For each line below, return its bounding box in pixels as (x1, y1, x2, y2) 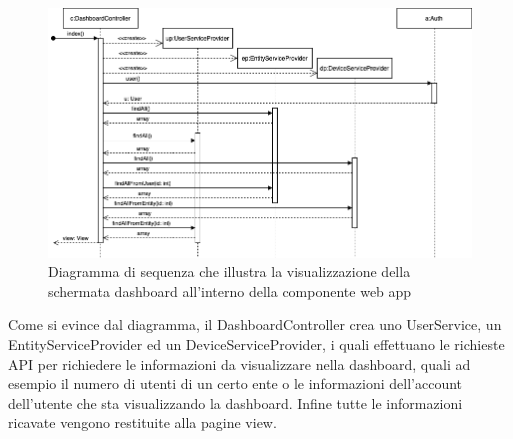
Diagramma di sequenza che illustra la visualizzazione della (48, 261, 411, 282)
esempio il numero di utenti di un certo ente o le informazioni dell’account (8, 373, 463, 394)
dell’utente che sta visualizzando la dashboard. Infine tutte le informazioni (8, 392, 463, 413)
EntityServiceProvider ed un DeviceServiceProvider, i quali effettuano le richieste (8, 333, 505, 354)
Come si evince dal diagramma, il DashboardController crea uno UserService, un (8, 314, 502, 335)
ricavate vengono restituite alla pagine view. (8, 412, 277, 433)
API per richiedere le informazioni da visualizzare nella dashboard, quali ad (8, 353, 471, 374)
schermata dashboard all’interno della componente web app (48, 280, 412, 301)
